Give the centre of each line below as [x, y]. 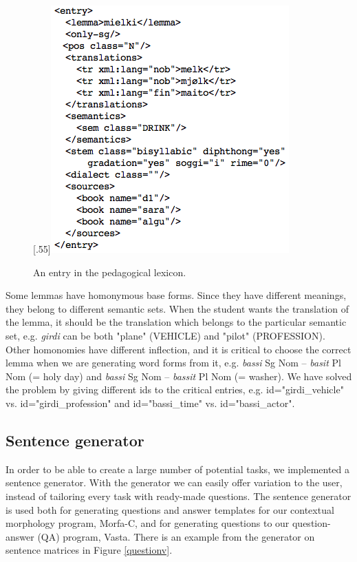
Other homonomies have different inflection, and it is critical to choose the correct [178, 349]
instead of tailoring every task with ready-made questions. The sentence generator [178, 496]
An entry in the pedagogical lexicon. [110, 272]
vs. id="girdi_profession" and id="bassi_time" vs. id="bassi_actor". [150, 403]
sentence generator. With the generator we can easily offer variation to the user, [174, 482]
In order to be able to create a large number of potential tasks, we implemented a [178, 469]
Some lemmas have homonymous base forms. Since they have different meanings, [176, 295]
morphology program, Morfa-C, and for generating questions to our [148, 523]
